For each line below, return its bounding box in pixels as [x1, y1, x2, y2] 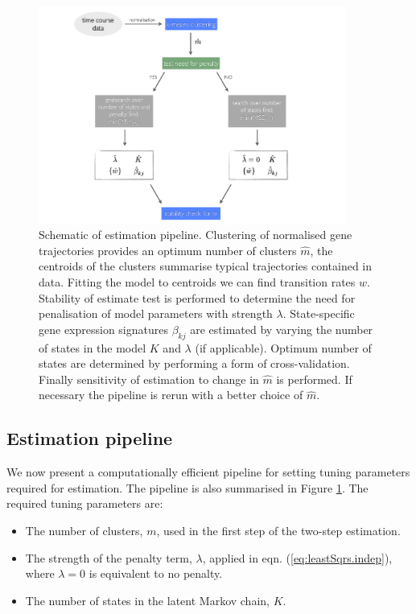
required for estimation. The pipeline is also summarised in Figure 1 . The [6, 479, 369, 496]
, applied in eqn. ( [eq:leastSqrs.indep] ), [202, 549, 393, 566]
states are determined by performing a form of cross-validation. [39, 355, 350, 372]
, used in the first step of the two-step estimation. [156, 522, 401, 538]
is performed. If [276, 370, 352, 387]
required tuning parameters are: [6, 495, 163, 512]
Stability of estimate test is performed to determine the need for [39, 289, 356, 306]
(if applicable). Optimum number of [195, 339, 372, 356]
